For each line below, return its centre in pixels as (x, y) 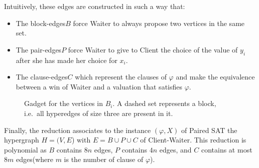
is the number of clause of (104, 159)
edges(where (34, 159)
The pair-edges (39, 49)
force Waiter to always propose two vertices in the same (159, 23)
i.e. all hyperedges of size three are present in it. (99, 113)
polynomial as (25, 149)
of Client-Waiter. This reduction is (193, 140)
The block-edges (41, 23)
